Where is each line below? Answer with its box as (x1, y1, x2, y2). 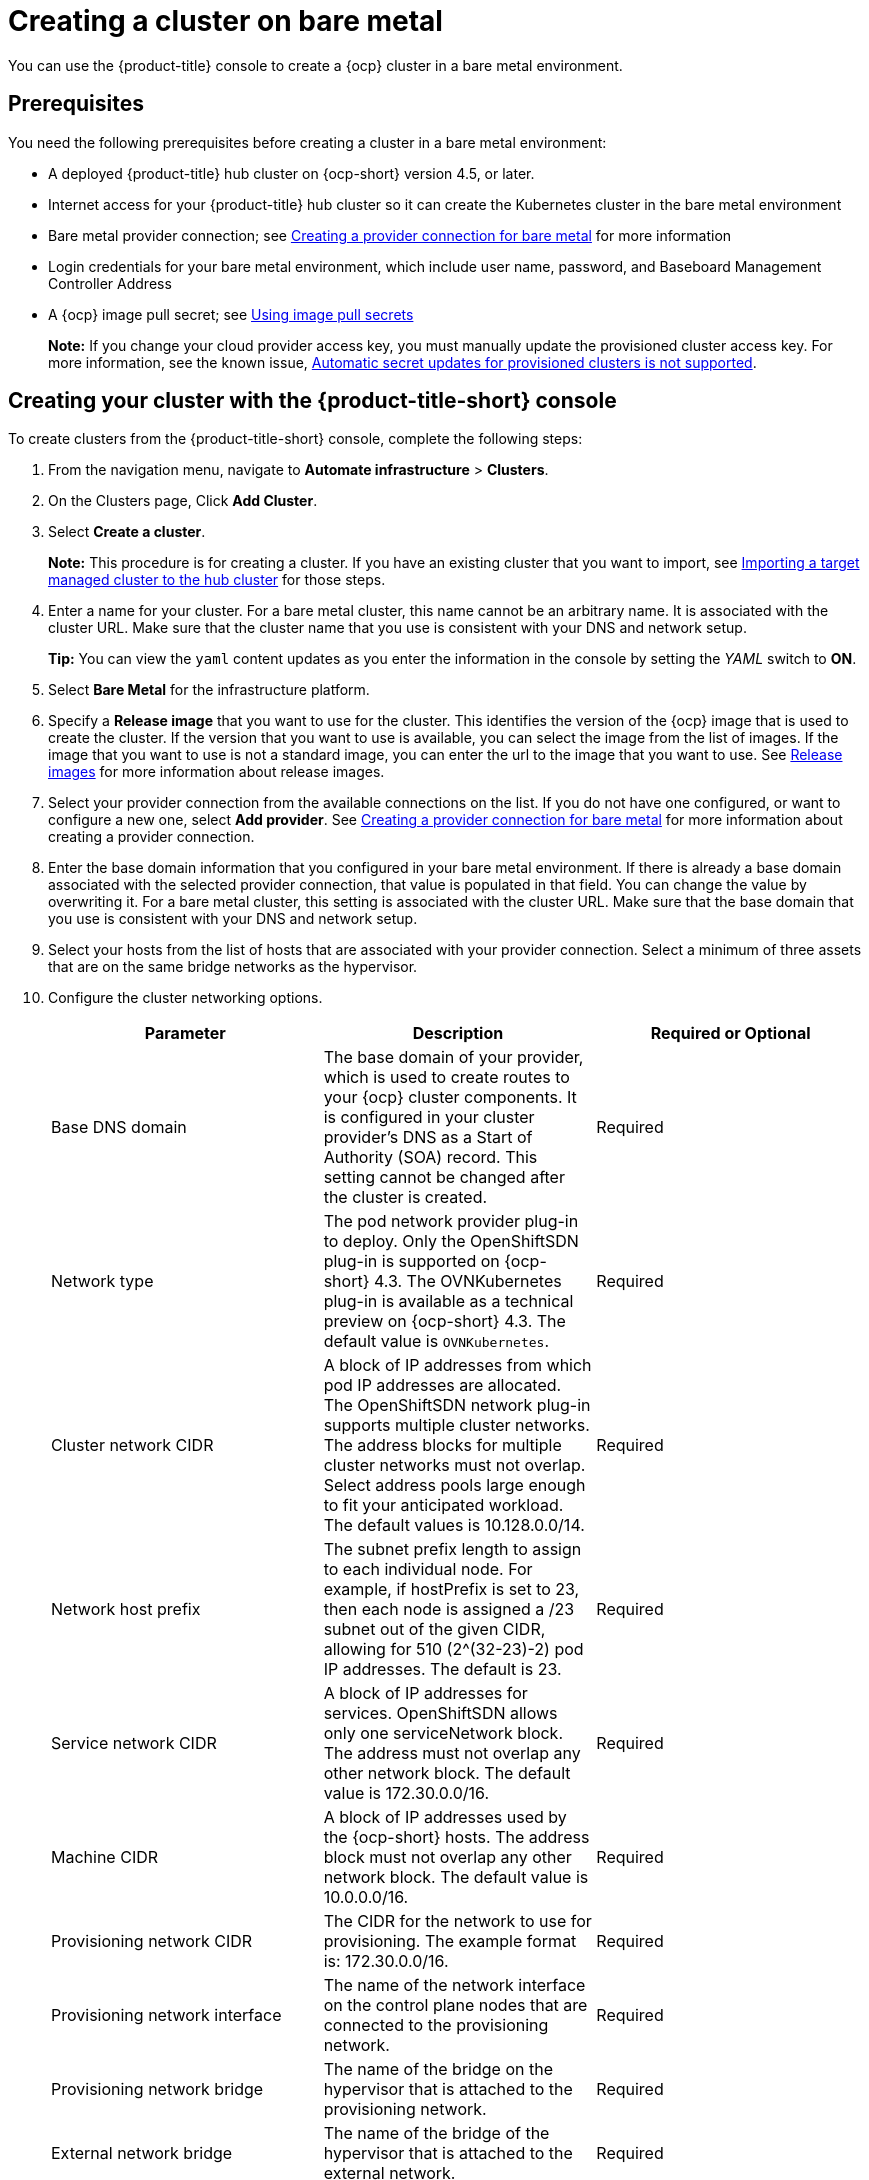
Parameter (144, 1023, 226, 1044)
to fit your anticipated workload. (323, 1495, 564, 1516)
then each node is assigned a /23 (323, 1599, 575, 1620)
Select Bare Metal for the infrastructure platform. (48, 681, 370, 699)
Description (412, 1023, 504, 1044)
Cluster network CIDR (51, 1435, 214, 1456)
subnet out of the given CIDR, (323, 1619, 546, 1640)
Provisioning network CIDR (51, 1931, 253, 1952)
